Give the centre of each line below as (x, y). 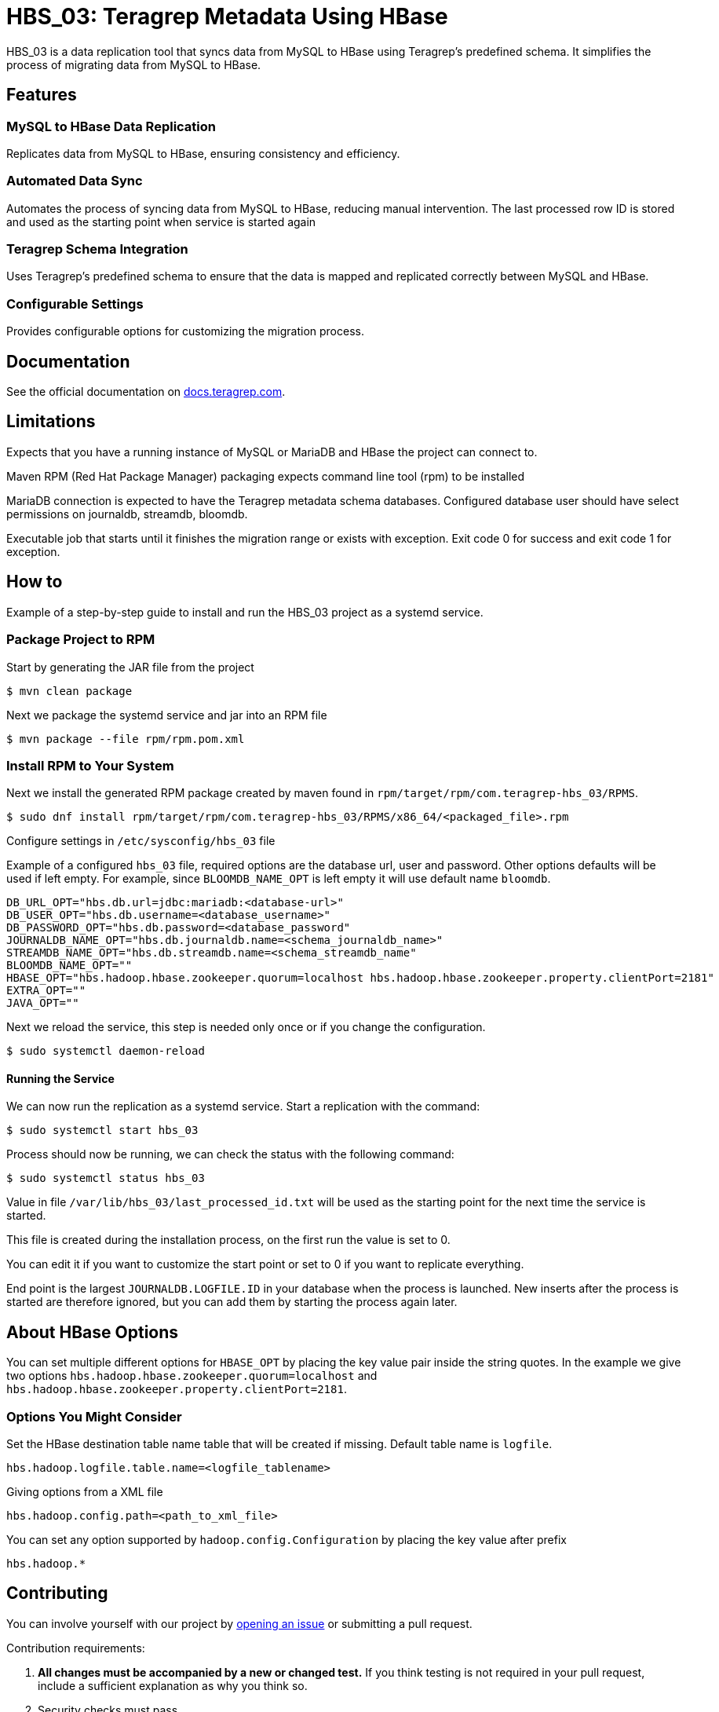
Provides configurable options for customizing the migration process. (185, 331)
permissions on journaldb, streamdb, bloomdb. (127, 514)
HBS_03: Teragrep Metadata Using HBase (227, 16)
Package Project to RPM (81, 640)
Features (42, 95)
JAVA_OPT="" (43, 1003)
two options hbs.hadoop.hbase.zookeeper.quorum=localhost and (192, 1376)
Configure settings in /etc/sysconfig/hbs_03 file (141, 841)
